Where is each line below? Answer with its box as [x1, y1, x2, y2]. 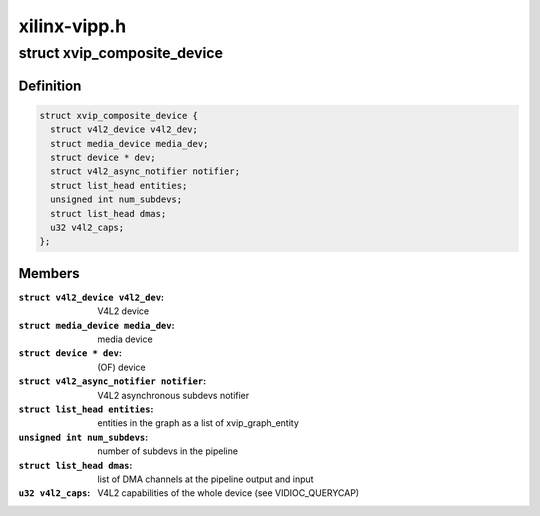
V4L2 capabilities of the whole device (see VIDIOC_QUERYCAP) [97, 487, 360, 499]
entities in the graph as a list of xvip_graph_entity [97, 417, 300, 429]
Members [18, 265, 80, 282]
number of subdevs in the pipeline [97, 445, 239, 457]
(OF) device [97, 361, 146, 373]
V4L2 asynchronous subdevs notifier [97, 389, 250, 401]
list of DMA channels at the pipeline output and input [97, 473, 314, 485]
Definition [18, 77, 82, 94]
